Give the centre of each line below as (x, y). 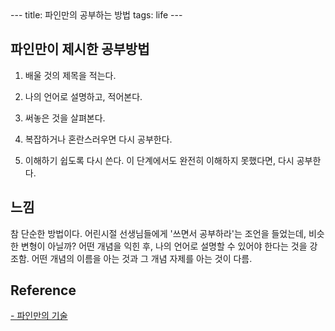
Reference (43, 290)
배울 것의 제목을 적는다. (70, 75)
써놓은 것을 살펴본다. (65, 118)
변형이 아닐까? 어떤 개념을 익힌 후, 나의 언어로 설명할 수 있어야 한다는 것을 (164, 246)
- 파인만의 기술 (39, 316)
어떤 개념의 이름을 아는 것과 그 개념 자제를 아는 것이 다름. (142, 258)
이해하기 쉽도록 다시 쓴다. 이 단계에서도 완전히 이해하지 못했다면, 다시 (159, 160)
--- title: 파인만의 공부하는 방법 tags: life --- (96, 15)
